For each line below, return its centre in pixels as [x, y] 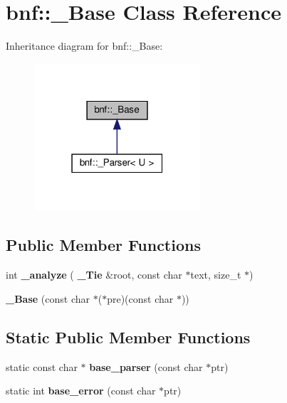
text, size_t [216, 275]
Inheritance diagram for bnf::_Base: [84, 46]
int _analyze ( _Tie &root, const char [94, 275]
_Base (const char [48, 298]
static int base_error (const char [81, 391]
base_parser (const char [146, 366]
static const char [42, 366]
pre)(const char [140, 298]
